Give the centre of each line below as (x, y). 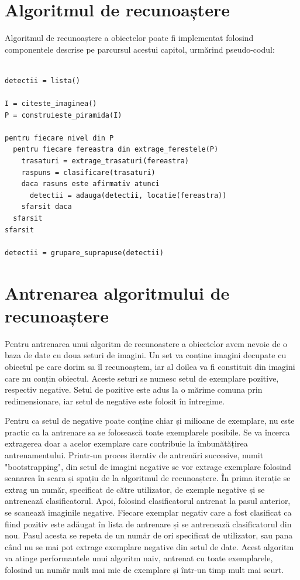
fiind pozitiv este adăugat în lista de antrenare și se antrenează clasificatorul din (148, 524)
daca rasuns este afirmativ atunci (90, 184)
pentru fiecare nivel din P (59, 138)
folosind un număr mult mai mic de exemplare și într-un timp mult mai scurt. (144, 569)
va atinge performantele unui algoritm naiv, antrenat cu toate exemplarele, (139, 558)
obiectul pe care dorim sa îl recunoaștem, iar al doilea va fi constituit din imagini (150, 366)
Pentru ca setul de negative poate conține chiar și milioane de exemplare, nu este (150, 421)
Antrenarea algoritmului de (117, 292)
